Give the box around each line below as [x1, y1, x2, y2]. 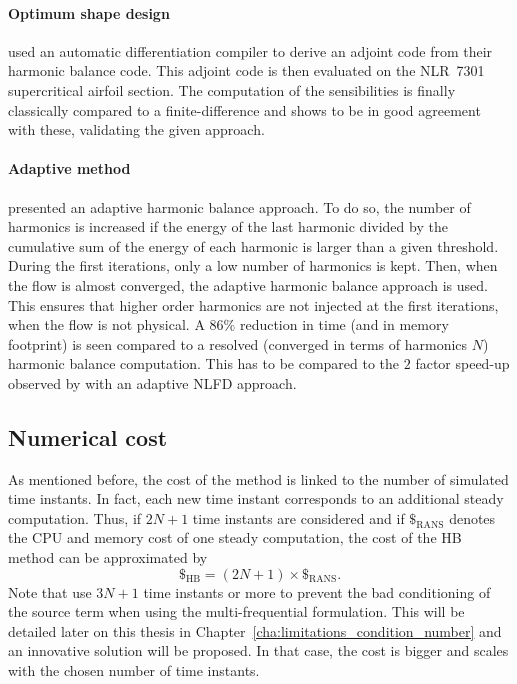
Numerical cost [8, 421, 168, 452]
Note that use [8, 581, 92, 602]
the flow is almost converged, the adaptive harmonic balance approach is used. [8, 274, 488, 295]
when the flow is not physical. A [8, 314, 205, 335]
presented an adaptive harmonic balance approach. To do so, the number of [8, 196, 471, 217]
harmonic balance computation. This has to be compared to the [8, 353, 400, 374]
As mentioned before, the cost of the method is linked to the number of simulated [8, 468, 509, 489]
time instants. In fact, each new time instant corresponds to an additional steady [8, 488, 504, 509]
